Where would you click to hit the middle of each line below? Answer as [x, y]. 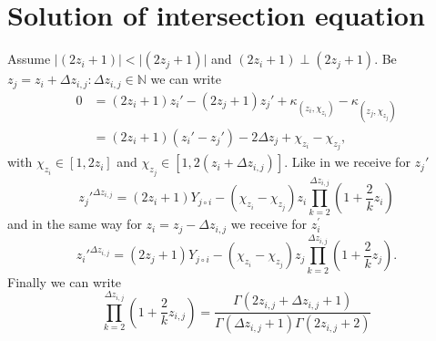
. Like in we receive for [347, 162]
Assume [29, 59]
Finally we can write [65, 281]
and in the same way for [75, 224]
